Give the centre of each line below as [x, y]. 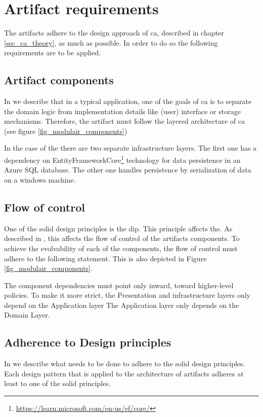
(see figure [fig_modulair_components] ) [66, 131]
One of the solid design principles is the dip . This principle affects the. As [118, 228]
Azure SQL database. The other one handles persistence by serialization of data [128, 170]
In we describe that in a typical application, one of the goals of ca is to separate [128, 101]
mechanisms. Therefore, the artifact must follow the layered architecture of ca [125, 121]
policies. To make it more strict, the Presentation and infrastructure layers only [127, 295]
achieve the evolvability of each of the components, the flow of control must [121, 248]
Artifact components [59, 80]
